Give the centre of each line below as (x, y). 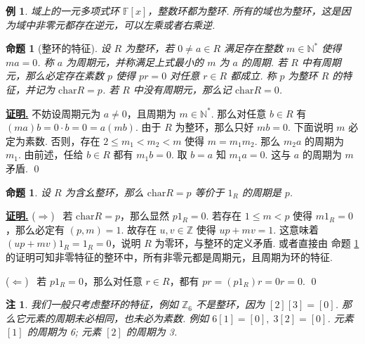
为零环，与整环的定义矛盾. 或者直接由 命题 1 (257, 243)
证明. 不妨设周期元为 (53, 113)
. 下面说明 (311, 127)
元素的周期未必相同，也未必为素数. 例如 (117, 318)
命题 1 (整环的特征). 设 (58, 48)
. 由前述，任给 (51, 154)
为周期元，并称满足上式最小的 (135, 62)
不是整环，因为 (231, 304)
